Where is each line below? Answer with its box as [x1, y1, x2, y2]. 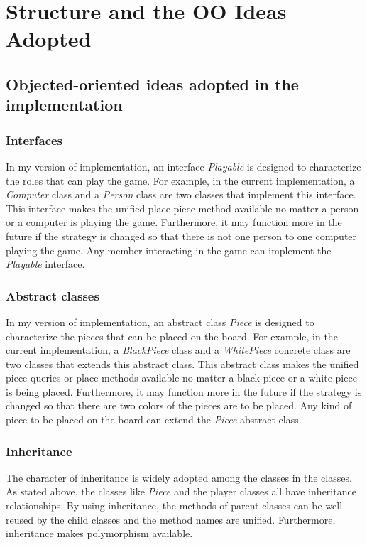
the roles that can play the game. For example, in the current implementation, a [6, 173, 355, 188]
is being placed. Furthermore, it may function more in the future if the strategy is [6, 384, 362, 399]
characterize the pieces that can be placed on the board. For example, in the [6, 328, 338, 343]
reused [6, 512, 34, 527]
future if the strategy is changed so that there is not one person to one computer [6, 228, 357, 243]
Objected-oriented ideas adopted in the [6, 72, 299, 95]
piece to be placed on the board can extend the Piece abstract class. [6, 412, 302, 427]
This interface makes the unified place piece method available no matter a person [6, 200, 359, 215]
